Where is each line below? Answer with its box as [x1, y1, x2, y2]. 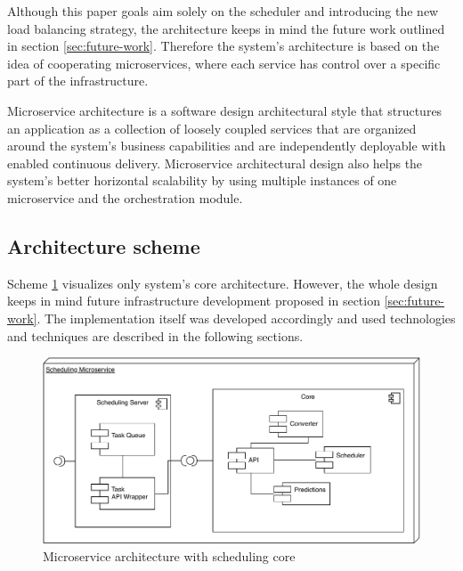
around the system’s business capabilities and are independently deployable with [7, 136, 446, 155]
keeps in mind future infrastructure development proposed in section [7, 291, 380, 310]
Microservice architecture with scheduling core [43, 546, 296, 565]
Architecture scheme [7, 232, 200, 259]
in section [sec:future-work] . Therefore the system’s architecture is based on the [7, 37, 440, 55]
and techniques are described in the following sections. [7, 326, 304, 345]
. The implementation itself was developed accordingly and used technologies [37, 308, 456, 327]
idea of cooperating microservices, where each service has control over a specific [7, 53, 441, 72]
